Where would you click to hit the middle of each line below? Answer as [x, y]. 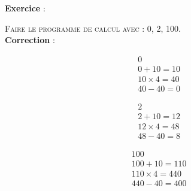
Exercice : [25, 8]
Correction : [30, 40]
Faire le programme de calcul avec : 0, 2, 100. [93, 28]
